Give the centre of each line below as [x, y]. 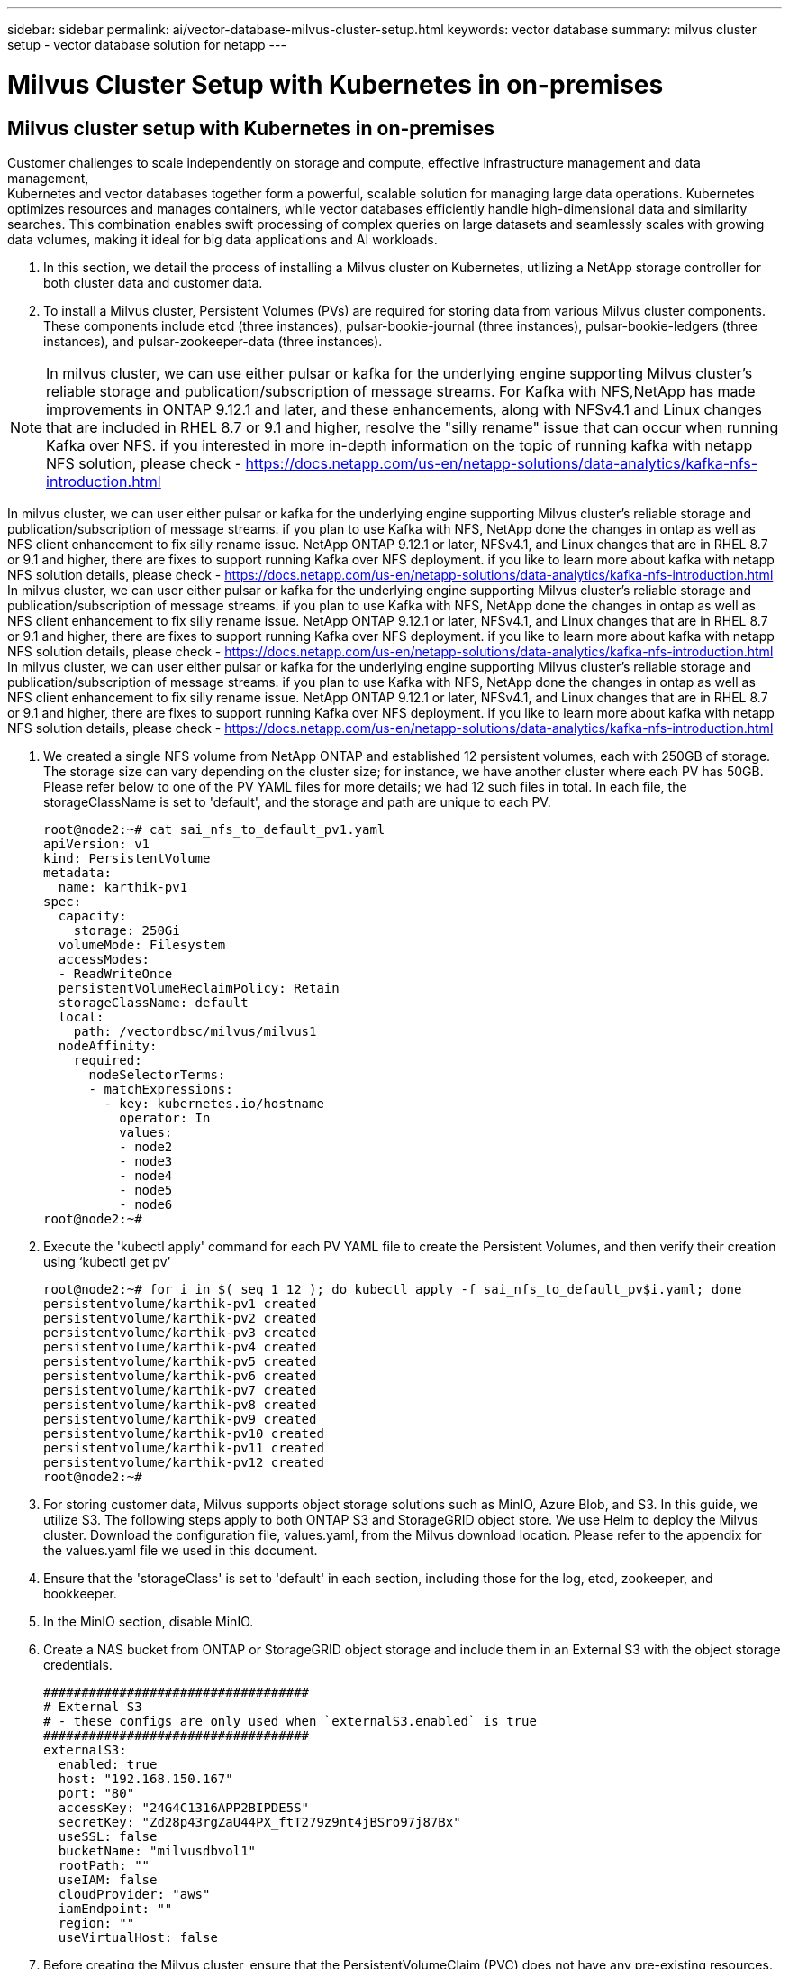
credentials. [78, 1664]
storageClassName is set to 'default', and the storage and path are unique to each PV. [297, 801]
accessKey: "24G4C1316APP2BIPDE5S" [184, 1807]
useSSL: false [108, 1836]
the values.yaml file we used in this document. [181, 1550]
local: [81, 1017]
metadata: [77, 872]
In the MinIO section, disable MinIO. [149, 1621]
